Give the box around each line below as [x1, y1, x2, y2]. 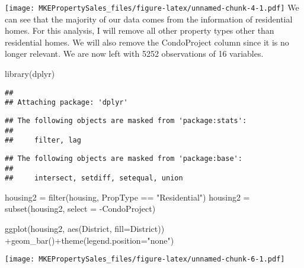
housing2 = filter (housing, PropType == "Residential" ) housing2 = [5, 190, 250, 203]
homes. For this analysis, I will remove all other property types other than [5, 24, 274, 37]
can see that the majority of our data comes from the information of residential [5, 12, 293, 25]
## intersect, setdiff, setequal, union [5, 174, 183, 183]
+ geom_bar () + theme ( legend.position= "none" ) [5, 234, 174, 246]
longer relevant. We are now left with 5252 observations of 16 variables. [5, 47, 264, 60]
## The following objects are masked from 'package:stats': [5, 116, 247, 125]
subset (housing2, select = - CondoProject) [5, 202, 156, 215]
